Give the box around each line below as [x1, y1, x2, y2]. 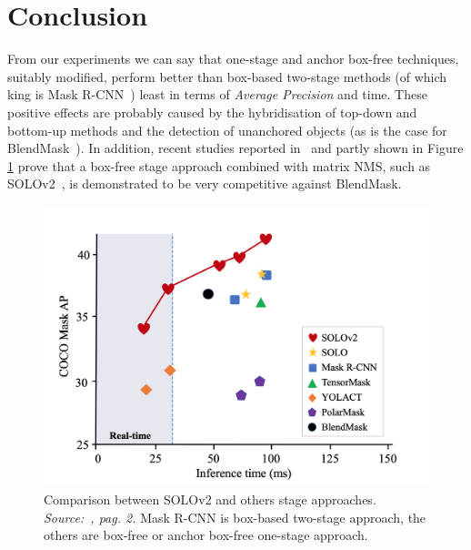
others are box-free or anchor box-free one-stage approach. [44, 525, 368, 545]
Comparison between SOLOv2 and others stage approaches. [44, 489, 376, 508]
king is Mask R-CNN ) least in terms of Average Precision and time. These [7, 85, 427, 104]
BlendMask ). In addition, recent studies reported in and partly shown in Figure [7, 138, 464, 158]
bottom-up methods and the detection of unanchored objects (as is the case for [7, 120, 447, 139]
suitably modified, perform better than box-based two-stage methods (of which [7, 66, 447, 86]
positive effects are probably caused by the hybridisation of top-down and [7, 102, 417, 121]
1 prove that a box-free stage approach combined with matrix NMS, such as [7, 156, 431, 175]
